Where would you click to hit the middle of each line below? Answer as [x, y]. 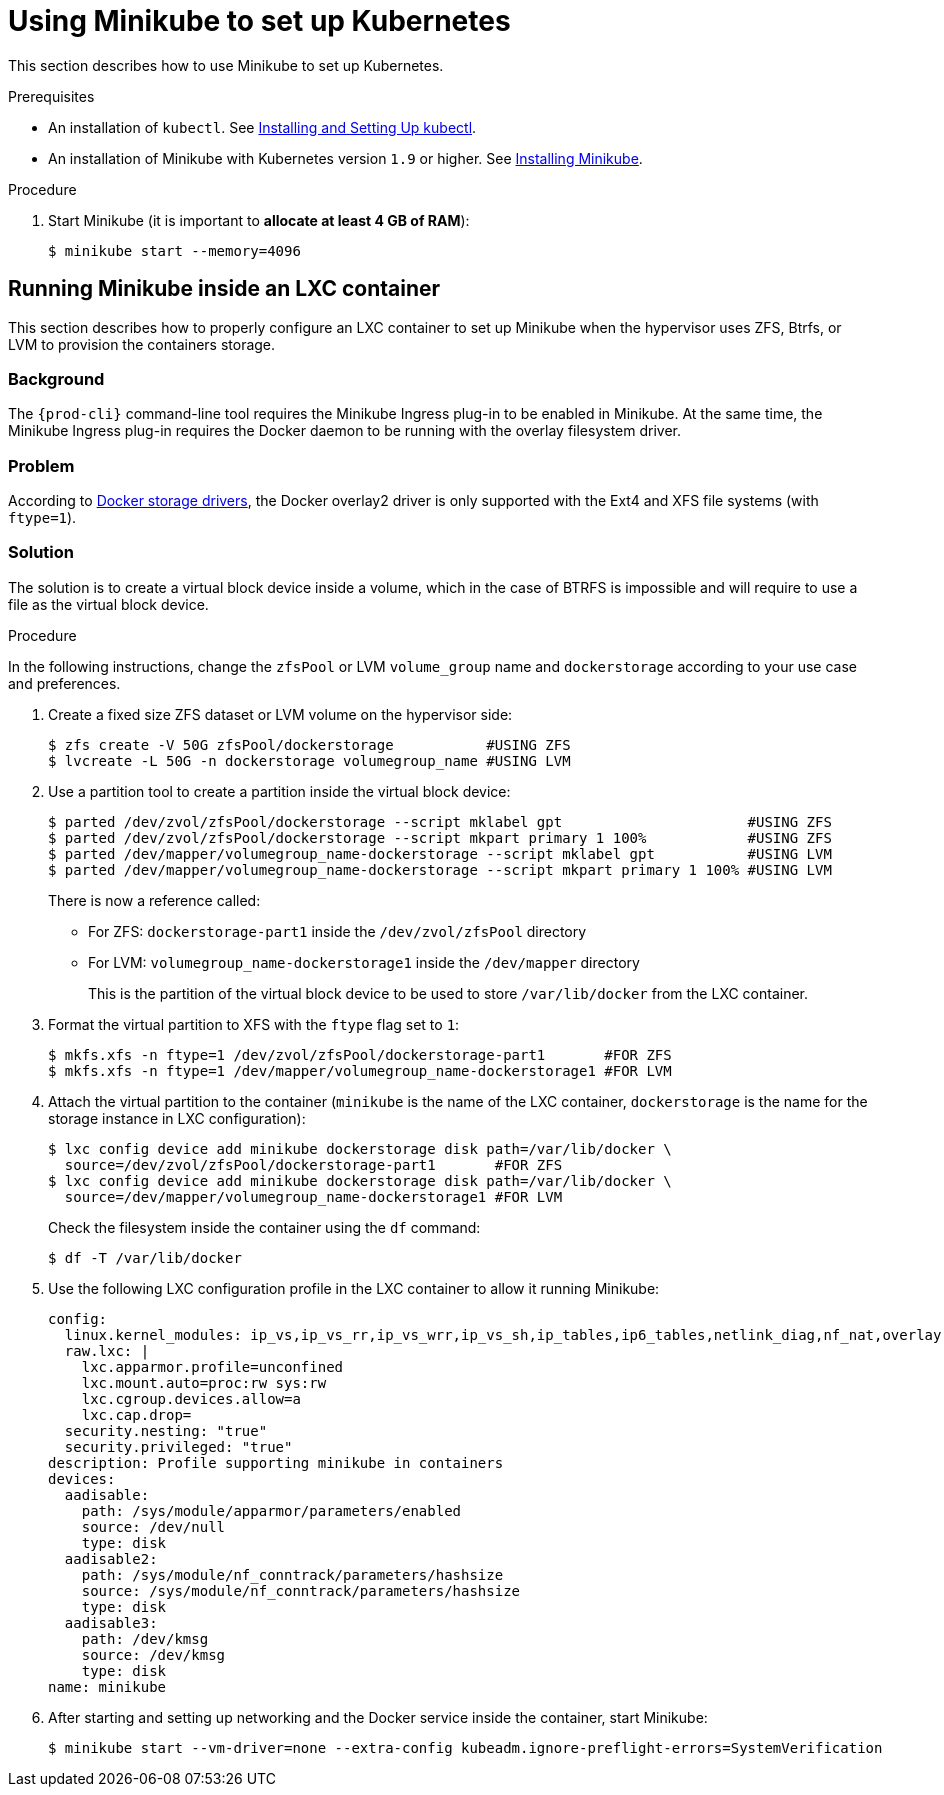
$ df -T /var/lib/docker [145, 1257]
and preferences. [64, 683]
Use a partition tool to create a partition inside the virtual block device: [279, 791]
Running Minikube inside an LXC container [224, 289]
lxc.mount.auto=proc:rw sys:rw [204, 1382]
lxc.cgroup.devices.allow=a [191, 1398]
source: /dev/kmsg [153, 1654]
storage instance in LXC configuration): [177, 1118]
